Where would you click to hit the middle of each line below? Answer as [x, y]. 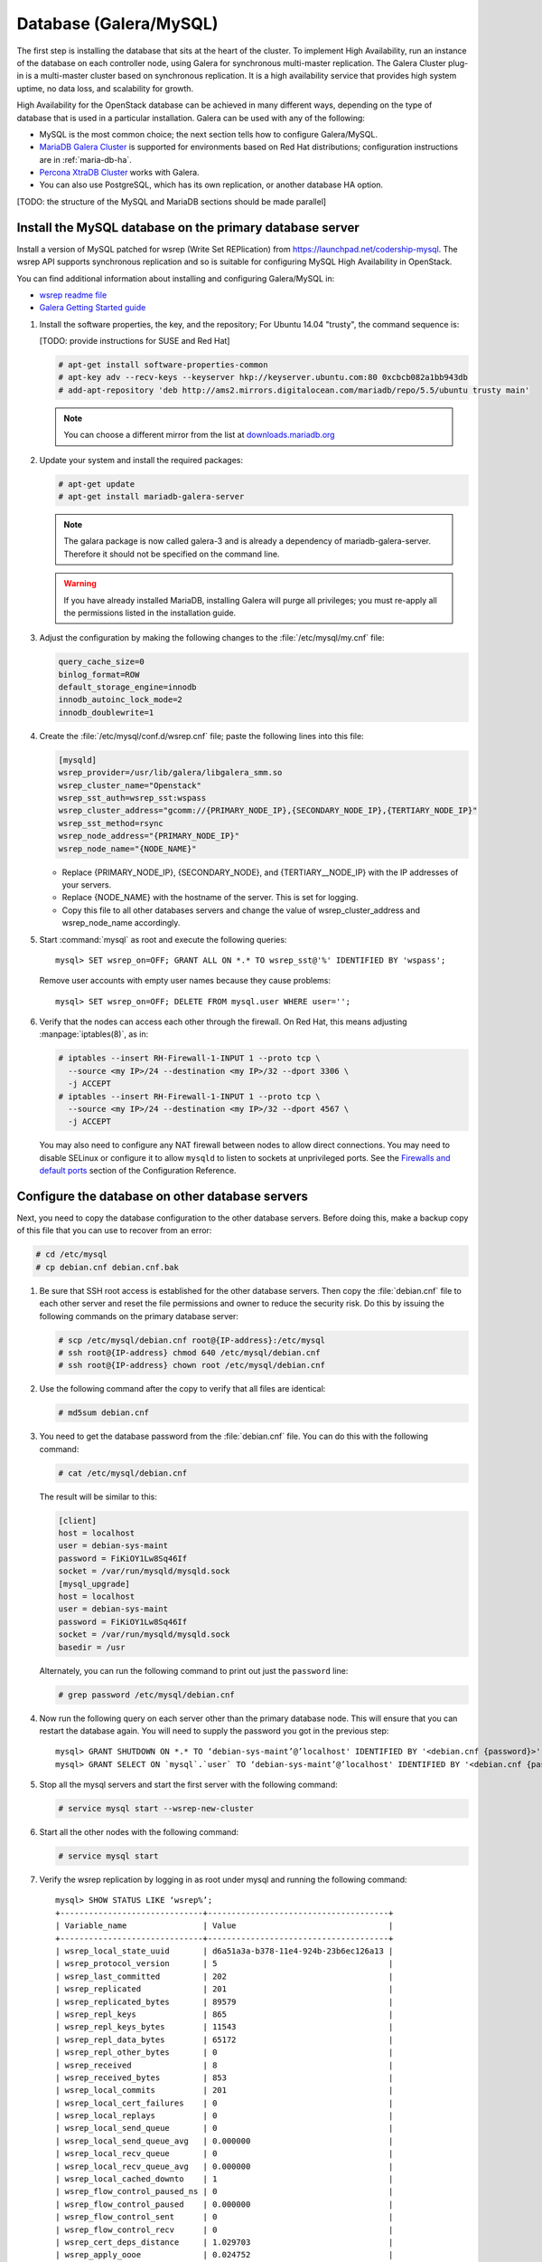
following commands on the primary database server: [139, 1316]
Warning [80, 584]
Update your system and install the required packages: [141, 460]
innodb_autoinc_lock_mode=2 [120, 700]
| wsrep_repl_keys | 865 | [224, 2014]
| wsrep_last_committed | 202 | [224, 1976]
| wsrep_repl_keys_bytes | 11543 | [224, 2027]
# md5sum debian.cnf [103, 1413]
